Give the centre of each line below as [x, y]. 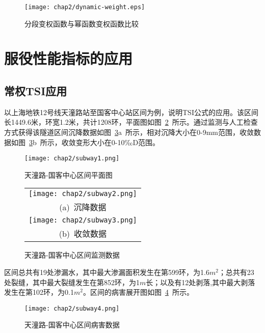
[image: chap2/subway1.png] [72, 159]
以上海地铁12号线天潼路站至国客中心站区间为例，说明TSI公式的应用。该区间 [131, 112]
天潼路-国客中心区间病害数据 [72, 325]
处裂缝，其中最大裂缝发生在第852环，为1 [72, 282]
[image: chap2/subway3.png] [83, 220]
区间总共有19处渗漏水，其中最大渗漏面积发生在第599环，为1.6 [107, 272]
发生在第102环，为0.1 [39, 292]
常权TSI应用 [36, 91]
